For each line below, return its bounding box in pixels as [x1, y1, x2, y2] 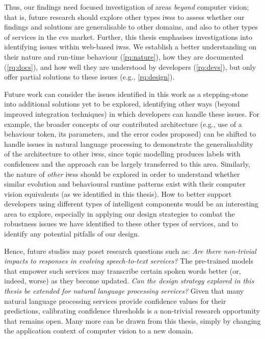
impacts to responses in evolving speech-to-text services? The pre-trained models [4, 255, 254, 266]
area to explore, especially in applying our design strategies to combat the [4, 208, 235, 219]
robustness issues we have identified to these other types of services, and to [4, 218, 238, 229]
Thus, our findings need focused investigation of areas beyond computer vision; [4, 2, 249, 12]
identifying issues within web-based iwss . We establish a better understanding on [4, 41, 257, 52]
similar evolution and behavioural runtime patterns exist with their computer [4, 178, 246, 189]
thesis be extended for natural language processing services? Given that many [4, 285, 244, 296]
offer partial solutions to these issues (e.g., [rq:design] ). [4, 71, 175, 82]
